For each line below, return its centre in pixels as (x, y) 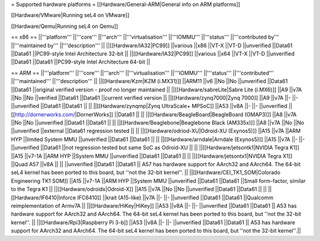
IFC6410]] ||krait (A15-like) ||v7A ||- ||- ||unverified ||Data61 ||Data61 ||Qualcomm (175, 197)
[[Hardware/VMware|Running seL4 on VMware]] (70, 15)
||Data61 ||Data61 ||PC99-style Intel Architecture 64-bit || (81, 62)
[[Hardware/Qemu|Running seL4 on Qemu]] (65, 26)
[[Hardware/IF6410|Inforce (44, 197)
